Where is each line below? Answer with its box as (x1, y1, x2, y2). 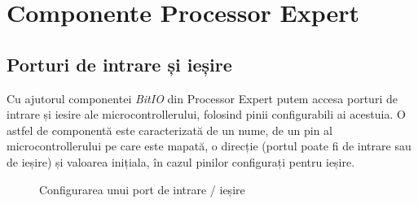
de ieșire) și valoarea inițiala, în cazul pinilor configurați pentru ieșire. (7, 153, 355, 170)
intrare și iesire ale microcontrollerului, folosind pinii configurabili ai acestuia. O (7, 106, 406, 123)
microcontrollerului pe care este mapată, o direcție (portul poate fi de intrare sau (7, 137, 411, 154)
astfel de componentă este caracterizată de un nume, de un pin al (7, 121, 332, 138)
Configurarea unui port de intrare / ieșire (39, 180, 245, 197)
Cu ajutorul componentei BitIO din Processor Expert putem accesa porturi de (7, 89, 398, 106)
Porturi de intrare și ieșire (7, 51, 232, 76)
